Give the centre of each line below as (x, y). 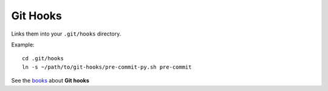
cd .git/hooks (43, 58)
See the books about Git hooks (50, 81)
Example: (23, 45)
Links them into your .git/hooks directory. (66, 34)
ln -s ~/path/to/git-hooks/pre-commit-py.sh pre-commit (107, 67)
